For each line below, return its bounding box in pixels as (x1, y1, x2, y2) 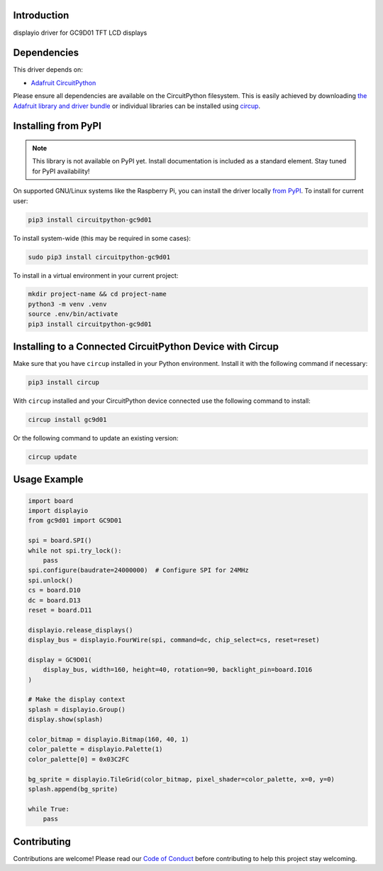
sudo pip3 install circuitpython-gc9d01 (28, 253, 170, 261)
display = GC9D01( (28, 656, 92, 664)
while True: (28, 805, 70, 813)
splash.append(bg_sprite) (28, 785, 118, 793)
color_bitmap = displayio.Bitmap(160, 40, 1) (28, 735, 189, 744)
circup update (28, 453, 77, 461)
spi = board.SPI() (28, 536, 92, 545)
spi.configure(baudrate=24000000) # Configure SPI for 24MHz (28, 566, 249, 575)
